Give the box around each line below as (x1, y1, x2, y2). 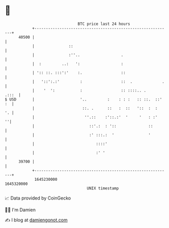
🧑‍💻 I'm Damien (5, 207, 36, 213)
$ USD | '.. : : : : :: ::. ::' (5, 96, 162, 102)
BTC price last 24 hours (77, 21, 130, 26)
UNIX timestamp (87, 185, 119, 191)
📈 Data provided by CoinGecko (5, 195, 71, 201)
